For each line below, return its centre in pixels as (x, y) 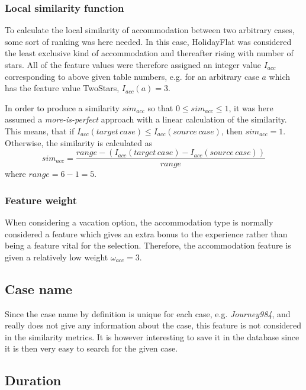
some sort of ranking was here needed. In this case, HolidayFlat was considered (148, 41)
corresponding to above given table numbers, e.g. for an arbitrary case (132, 76)
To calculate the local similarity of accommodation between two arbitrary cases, (150, 30)
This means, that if (40, 130)
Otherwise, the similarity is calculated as (79, 142)
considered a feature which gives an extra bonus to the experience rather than (146, 233)
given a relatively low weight (57, 257)
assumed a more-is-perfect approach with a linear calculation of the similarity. (146, 119)
